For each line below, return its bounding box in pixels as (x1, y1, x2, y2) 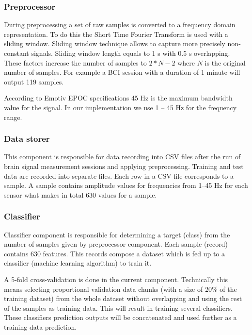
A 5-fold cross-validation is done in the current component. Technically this (4, 274, 228, 284)
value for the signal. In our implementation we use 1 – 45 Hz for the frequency (4, 102, 237, 112)
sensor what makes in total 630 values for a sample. (4, 189, 157, 200)
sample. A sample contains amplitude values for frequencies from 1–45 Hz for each (4, 180, 248, 190)
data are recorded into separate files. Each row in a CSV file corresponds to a (4, 170, 234, 181)
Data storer (4, 133, 50, 145)
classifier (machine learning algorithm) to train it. (4, 258, 152, 268)
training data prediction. (4, 321, 77, 332)
